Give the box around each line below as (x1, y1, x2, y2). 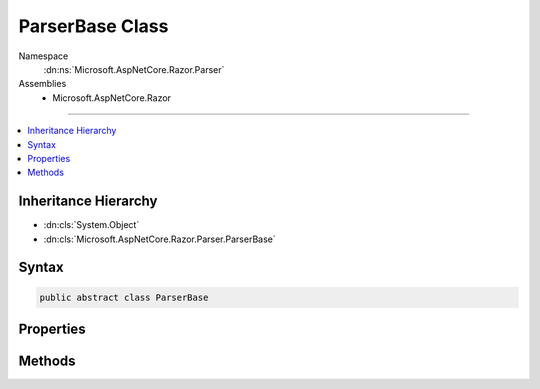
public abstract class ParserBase (39, 291, 209, 303)
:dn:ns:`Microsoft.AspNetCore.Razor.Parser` (43, 63, 225, 75)
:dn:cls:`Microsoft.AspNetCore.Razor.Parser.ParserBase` (43, 233, 276, 245)
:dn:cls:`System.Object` (43, 219, 140, 231)
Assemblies (18, 78, 67, 90)
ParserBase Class (18, 15, 169, 37)
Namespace (18, 50, 69, 62)
